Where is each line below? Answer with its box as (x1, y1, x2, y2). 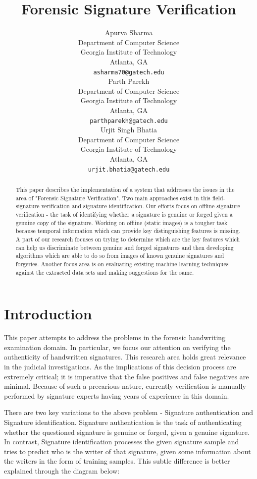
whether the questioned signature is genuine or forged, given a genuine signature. (4, 426, 250, 437)
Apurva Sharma (104, 27, 153, 38)
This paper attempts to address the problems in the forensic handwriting (4, 332, 226, 343)
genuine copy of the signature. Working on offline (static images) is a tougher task (15, 218, 227, 227)
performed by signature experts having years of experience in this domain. (4, 390, 229, 401)
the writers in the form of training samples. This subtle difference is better (4, 456, 230, 466)
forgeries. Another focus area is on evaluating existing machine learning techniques (15, 259, 229, 268)
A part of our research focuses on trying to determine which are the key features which (15, 235, 240, 243)
